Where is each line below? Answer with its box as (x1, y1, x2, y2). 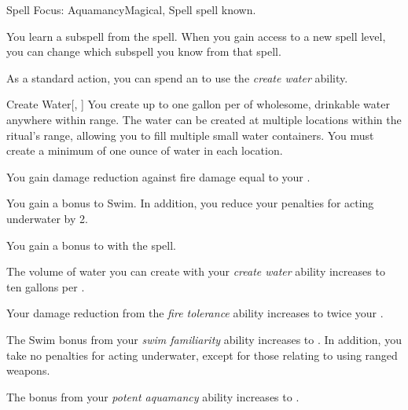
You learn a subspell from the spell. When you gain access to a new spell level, (6, 27, 386, 44)
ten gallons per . (6, 278, 85, 295)
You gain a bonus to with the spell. (6, 236, 177, 253)
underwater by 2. (6, 210, 88, 226)
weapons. (6, 362, 50, 379)
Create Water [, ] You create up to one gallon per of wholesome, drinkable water (6, 96, 390, 112)
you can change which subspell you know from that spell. (6, 43, 281, 60)
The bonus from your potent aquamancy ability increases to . (6, 388, 300, 405)
